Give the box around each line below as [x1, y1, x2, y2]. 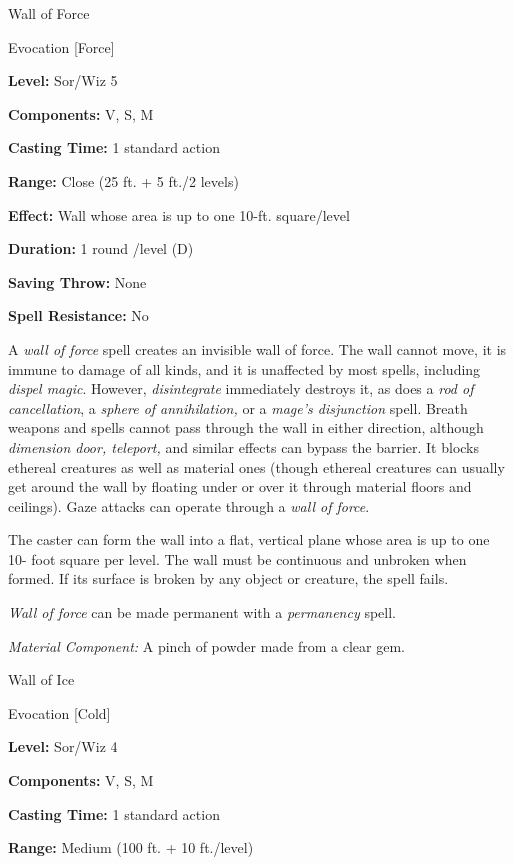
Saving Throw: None [8, 271, 147, 292]
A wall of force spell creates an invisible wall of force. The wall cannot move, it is [8, 338, 507, 359]
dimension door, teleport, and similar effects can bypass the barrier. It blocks [8, 436, 480, 457]
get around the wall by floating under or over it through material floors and [8, 476, 472, 497]
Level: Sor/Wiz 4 [8, 736, 118, 757]
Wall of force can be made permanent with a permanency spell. [8, 602, 396, 623]
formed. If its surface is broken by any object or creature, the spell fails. [8, 568, 449, 589]
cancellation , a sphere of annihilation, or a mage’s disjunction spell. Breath [8, 397, 468, 418]
